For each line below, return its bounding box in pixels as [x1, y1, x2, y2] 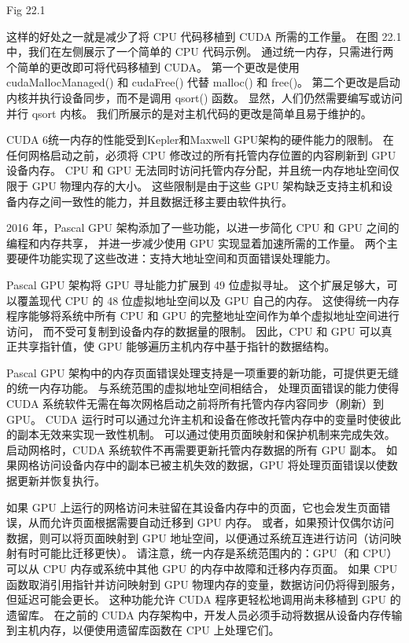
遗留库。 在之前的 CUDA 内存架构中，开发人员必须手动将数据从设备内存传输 [6, 606, 403, 623]
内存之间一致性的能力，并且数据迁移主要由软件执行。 [17, 193, 293, 209]
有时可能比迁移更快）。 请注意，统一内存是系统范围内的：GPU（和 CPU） [17, 545, 398, 561]
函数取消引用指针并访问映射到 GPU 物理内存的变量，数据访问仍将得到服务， [6, 575, 402, 592]
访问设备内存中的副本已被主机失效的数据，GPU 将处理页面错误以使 [39, 457, 387, 473]
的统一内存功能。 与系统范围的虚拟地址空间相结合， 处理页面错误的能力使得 [6, 380, 400, 396]
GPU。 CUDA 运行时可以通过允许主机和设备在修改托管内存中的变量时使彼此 [6, 410, 401, 427]
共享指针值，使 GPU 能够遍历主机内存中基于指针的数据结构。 [17, 338, 336, 355]
